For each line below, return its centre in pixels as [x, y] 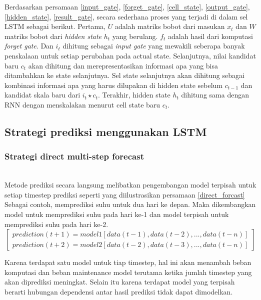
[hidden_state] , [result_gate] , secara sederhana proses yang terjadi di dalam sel [126, 16]
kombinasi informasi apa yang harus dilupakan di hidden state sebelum [114, 85]
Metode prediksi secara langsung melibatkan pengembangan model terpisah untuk [130, 185]
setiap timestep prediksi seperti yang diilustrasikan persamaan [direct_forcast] [125, 194]
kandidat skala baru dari [42, 95]
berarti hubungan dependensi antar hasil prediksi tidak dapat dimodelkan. [119, 291]
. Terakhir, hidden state [134, 95]
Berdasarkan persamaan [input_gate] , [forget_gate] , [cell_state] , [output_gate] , [127, 6]
